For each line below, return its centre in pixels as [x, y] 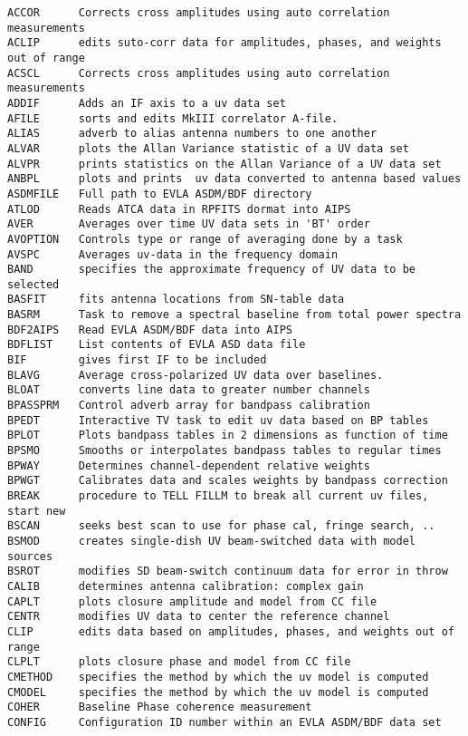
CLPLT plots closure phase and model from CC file [179, 662]
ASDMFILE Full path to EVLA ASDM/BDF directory [160, 194]
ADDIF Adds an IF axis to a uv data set [147, 103]
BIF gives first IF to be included [137, 360]
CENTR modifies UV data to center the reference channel [199, 617]
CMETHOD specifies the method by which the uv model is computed [218, 677]
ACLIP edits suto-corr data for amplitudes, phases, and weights [224, 43]
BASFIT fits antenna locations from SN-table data [176, 300]
